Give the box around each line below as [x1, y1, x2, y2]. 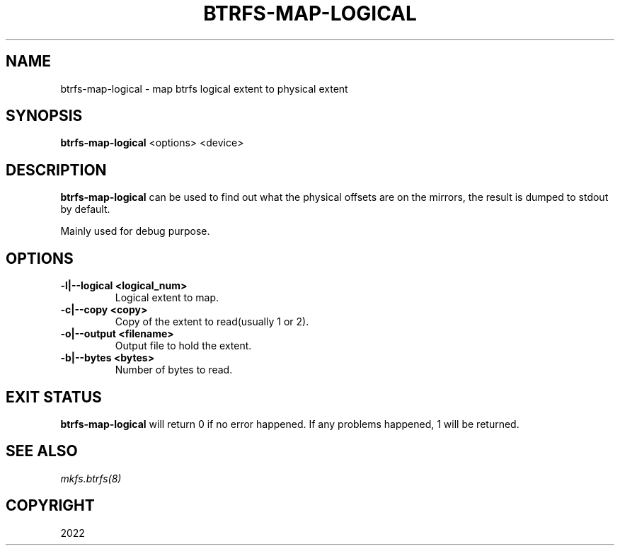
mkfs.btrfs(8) [60, 472, 122, 485]
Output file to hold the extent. [115, 340, 252, 352]
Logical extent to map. [115, 291, 219, 304]
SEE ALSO [6, 442, 78, 460]
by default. [60, 203, 110, 216]
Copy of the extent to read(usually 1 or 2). [115, 315, 309, 328]
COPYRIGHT [6, 497, 95, 515]
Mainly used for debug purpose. [60, 225, 210, 238]
